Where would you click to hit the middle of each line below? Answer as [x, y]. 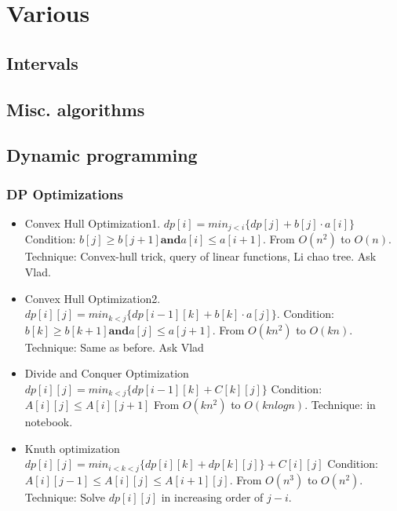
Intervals [42, 62]
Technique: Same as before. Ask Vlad [114, 347]
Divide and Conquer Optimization [107, 373]
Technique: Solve [65, 496]
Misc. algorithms [76, 109]
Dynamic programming [102, 155]
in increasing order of [212, 496]
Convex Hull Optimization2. [93, 298]
